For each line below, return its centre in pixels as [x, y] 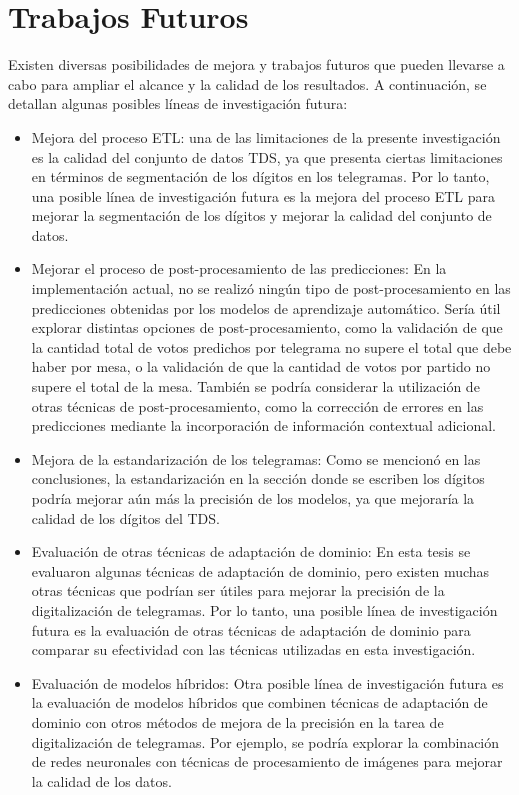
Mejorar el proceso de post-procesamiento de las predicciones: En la [239, 268]
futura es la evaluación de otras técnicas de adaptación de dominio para [251, 629]
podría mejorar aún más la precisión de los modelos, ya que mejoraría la [253, 498]
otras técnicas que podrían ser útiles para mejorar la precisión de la [238, 590]
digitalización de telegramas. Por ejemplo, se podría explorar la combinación [265, 741]
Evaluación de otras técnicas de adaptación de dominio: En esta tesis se [251, 551]
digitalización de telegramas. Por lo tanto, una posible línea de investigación [264, 609]
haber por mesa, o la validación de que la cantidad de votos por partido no [261, 366]
